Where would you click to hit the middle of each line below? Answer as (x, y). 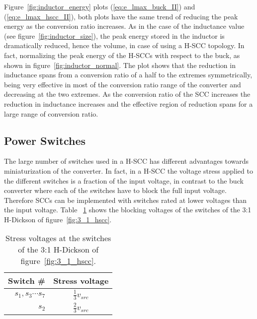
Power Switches (45, 140)
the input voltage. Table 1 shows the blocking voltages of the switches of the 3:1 (128, 210)
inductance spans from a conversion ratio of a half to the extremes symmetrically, (128, 75)
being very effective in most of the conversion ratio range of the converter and (123, 84)
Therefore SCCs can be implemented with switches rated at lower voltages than (126, 200)
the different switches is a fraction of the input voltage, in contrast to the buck (124, 180)
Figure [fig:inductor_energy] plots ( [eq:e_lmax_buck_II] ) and (100, 6)
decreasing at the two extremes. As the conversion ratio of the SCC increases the (127, 94)
